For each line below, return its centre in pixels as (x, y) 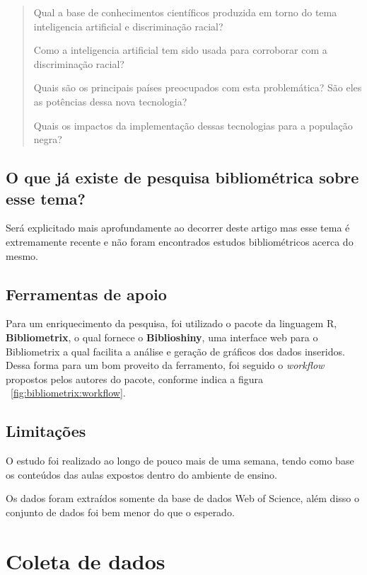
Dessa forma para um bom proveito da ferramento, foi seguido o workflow (165, 365)
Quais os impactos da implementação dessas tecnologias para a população (193, 125)
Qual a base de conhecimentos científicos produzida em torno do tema (185, 12)
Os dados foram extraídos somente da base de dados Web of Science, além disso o (182, 498)
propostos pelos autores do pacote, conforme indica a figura (135, 378)
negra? (48, 139)
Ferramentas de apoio (86, 294)
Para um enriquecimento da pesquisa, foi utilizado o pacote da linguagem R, (171, 323)
